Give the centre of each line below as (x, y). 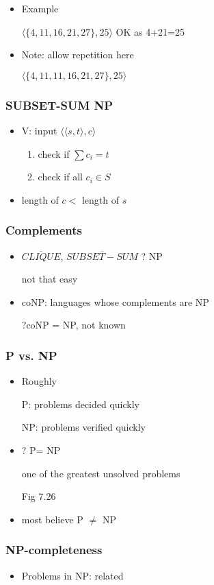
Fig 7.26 (39, 496)
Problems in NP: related (72, 575)
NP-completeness (54, 550)
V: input (39, 130)
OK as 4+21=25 (150, 31)
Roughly (39, 381)
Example (40, 8)
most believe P (52, 519)
